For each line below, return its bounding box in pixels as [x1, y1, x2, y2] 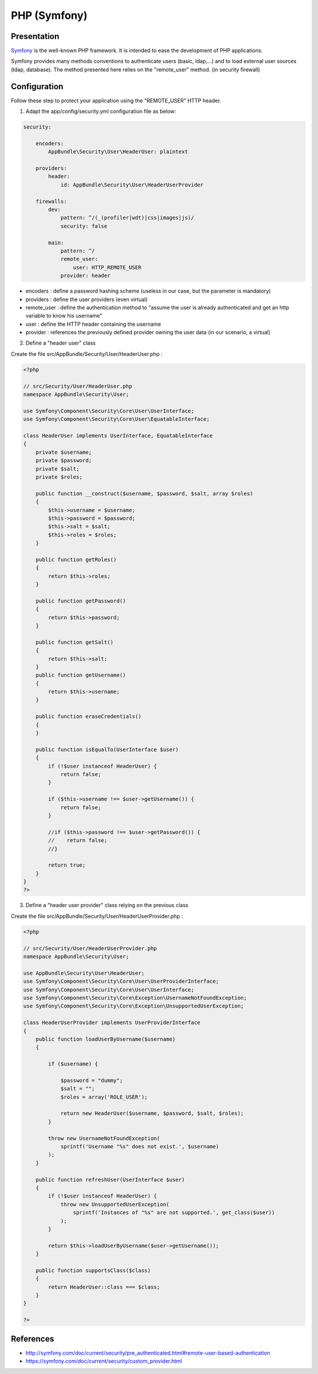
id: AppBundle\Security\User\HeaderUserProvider [60, 181, 204, 188]
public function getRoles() [35, 556, 117, 563]
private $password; [35, 457, 92, 464]
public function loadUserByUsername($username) [35, 1036, 176, 1042]
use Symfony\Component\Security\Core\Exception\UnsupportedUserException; [23, 1003, 244, 1009]
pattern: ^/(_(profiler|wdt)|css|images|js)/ [60, 214, 194, 221]
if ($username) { [48, 1061, 98, 1068]
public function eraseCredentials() [35, 713, 141, 720]
